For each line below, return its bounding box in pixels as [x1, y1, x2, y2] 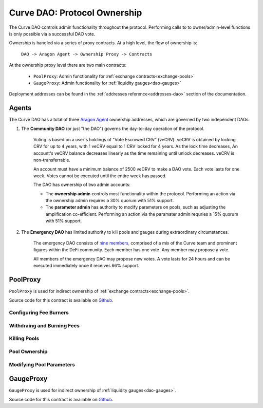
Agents [9, 104, 32, 112]
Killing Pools [9, 335, 39, 342]
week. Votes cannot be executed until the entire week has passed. [33, 173, 167, 179]
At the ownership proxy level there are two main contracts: [9, 62, 127, 68]
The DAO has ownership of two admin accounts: [33, 182, 131, 187]
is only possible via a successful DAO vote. [9, 31, 95, 37]
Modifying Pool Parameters [9, 361, 75, 368]
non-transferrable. [33, 157, 71, 163]
